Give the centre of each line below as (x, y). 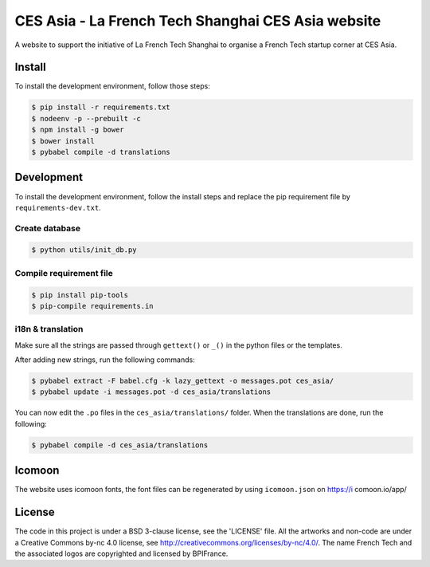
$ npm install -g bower (78, 130)
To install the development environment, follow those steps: (112, 86)
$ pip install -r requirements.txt (101, 107)
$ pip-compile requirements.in (93, 306)
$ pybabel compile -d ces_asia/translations (120, 445)
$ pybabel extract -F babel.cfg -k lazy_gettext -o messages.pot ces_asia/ (183, 381)
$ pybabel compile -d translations (101, 152)
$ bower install (63, 141)
